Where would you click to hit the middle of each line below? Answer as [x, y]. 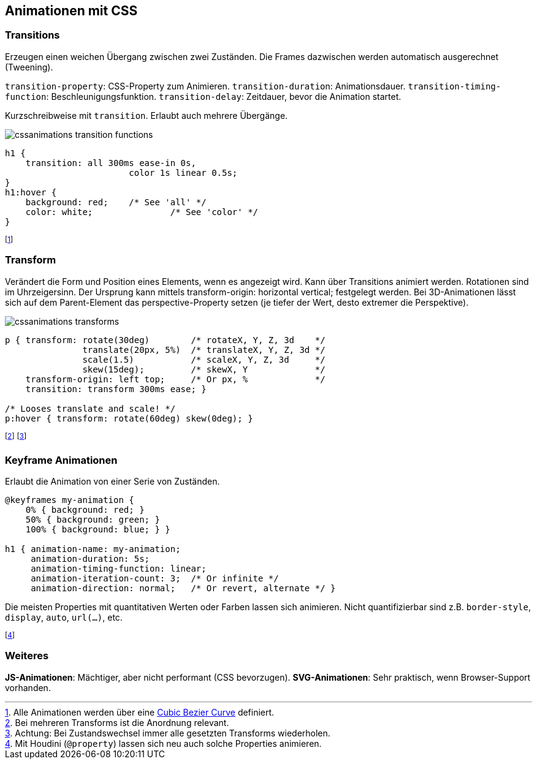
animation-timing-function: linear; [119, 568]
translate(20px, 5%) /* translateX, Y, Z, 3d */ [204, 350]
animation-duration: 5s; [90, 558]
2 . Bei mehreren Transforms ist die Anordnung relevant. [117, 722]
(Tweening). [29, 67]
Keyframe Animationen [61, 460]
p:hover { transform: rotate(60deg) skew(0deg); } [129, 418]
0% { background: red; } [85, 509]
